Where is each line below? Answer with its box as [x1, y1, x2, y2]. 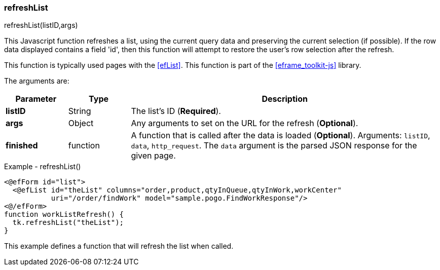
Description [262, 94, 308, 104]
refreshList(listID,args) [4, 21, 78, 30]
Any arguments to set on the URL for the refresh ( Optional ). [131, 118, 358, 129]
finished [6, 140, 38, 151]
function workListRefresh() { [4, 210, 124, 219]
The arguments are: [4, 76, 69, 86]
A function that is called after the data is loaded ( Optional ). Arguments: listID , [131, 130, 430, 141]
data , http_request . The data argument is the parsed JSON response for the [131, 140, 417, 151]
